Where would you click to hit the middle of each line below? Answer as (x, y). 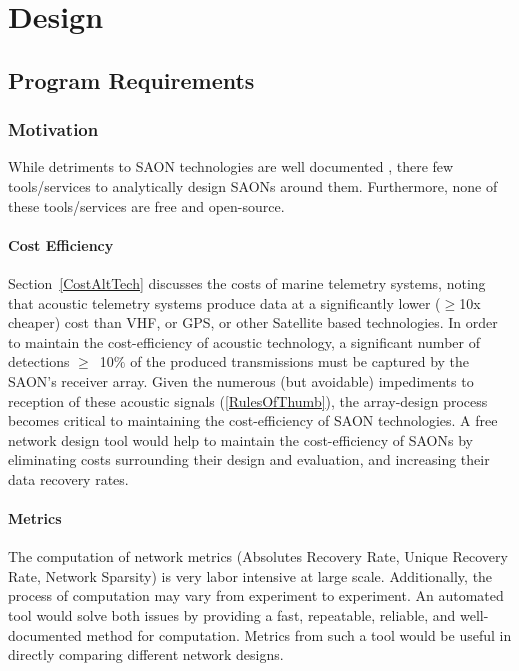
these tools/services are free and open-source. (146, 205)
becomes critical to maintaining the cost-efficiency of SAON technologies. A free (253, 420)
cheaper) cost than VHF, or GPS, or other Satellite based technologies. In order (253, 322)
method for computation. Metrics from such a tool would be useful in (299, 634)
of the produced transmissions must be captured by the (300, 361)
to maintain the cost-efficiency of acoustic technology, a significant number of (244, 341)
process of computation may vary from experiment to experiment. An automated (256, 595)
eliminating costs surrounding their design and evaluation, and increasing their (249, 459)
